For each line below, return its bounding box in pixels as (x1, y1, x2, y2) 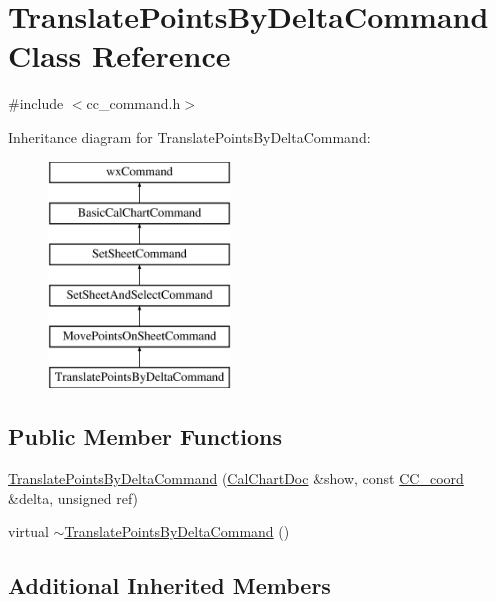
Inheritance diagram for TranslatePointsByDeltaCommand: (8, 126, 371, 147)
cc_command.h (86, 93, 181, 114)
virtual (8, 521, 49, 542)
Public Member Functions (8, 421, 282, 452)
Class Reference (8, 35, 231, 76)
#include (8, 93, 64, 114)
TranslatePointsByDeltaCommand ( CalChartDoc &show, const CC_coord (8, 468, 464, 489)
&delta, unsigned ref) (8, 487, 139, 508)
